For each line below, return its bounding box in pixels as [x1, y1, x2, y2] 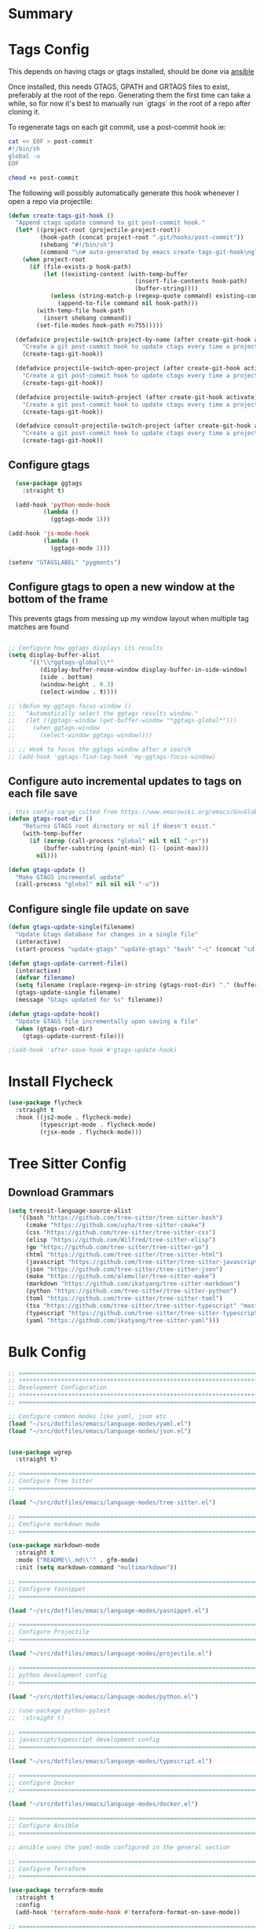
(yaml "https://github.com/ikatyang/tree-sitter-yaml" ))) [25, 1316, 220, 1325]
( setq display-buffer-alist [8, 651, 101, 660]
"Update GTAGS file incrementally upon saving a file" [15, 1017, 199, 1025]
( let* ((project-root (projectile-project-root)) [15, 226, 181, 235]
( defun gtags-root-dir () [8, 815, 93, 823]
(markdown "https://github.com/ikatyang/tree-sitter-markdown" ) [25, 1280, 241, 1288]
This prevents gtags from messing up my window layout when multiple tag [8, 613, 249, 623]
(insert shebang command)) [42, 314, 132, 322]
